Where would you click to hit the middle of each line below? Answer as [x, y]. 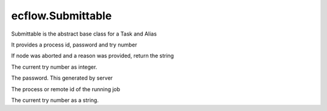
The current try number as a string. [55, 100]
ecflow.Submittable [61, 16]
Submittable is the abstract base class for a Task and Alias [84, 34]
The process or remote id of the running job [66, 89]
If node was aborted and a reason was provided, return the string [93, 56]
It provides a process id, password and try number [74, 45]
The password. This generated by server [62, 78]
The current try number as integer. [54, 67]
